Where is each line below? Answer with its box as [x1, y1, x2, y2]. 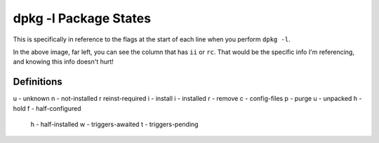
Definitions [13, 76, 62, 88]
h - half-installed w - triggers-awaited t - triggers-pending [30, 120, 199, 129]
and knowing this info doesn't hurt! [13, 57, 114, 66]
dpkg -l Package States [13, 11, 151, 26]
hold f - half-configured [13, 104, 81, 112]
